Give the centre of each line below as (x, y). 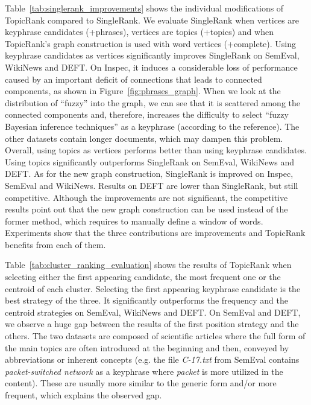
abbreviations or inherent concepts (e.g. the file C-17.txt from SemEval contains (152, 359)
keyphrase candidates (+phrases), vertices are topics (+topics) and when (139, 32)
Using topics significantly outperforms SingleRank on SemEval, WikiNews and (150, 161)
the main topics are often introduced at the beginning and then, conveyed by (147, 347)
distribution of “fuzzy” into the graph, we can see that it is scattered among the (153, 102)
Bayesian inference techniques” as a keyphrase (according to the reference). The (152, 126)
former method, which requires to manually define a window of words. (134, 221)
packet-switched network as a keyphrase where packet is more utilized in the (144, 371)
